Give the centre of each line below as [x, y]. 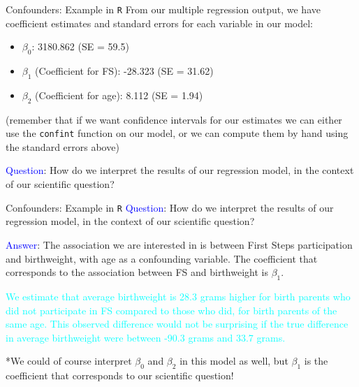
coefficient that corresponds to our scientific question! [120, 375]
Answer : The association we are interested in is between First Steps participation [179, 244]
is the [316, 361]
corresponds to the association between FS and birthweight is [137, 272]
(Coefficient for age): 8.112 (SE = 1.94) [119, 95]
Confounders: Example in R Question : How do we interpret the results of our [170, 207]
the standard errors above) [63, 146]
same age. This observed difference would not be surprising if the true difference [177, 324]
